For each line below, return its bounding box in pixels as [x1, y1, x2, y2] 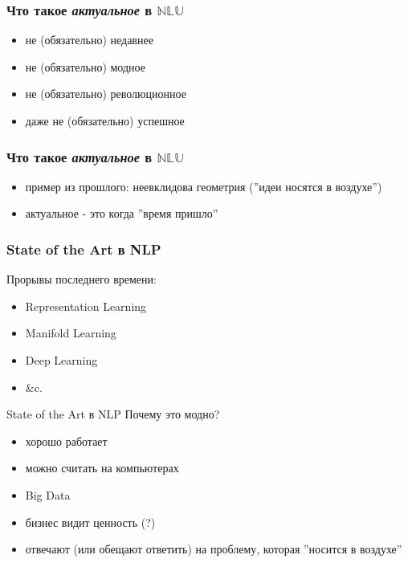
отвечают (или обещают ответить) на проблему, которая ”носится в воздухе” [25, 541, 402, 557]
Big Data [25, 486, 71, 503]
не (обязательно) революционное [25, 85, 186, 102]
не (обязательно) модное [25, 58, 145, 75]
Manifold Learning [25, 324, 116, 341]
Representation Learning [25, 297, 147, 314]
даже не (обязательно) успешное [25, 112, 185, 129]
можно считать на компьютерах [25, 459, 179, 476]
